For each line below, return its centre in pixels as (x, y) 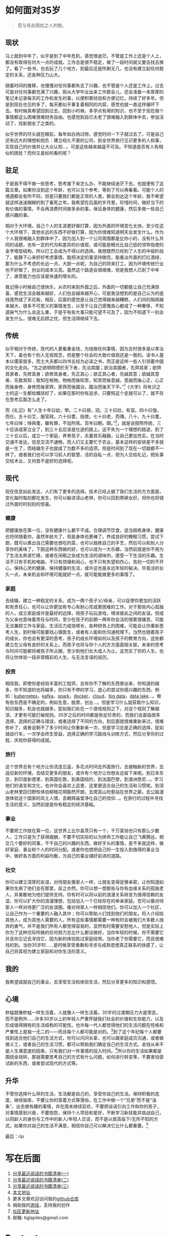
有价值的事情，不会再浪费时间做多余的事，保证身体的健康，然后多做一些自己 (84, 209)
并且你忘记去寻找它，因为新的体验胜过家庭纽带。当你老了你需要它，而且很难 (84, 939)
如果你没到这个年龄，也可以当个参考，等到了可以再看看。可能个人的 (93, 190)
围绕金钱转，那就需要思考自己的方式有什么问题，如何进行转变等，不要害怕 (82, 1057)
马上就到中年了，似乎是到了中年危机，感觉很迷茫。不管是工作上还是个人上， (84, 55)
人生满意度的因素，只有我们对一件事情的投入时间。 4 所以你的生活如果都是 (86, 1050)
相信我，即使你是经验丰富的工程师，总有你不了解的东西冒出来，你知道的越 (82, 683)
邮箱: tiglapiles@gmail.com (40, 1217)
